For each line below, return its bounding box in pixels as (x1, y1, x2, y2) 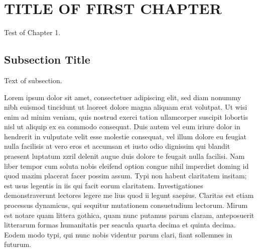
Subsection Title (4, 52, 90, 67)
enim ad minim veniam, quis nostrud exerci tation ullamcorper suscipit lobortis (4, 111, 248, 122)
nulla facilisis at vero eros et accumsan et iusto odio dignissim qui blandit (4, 141, 230, 151)
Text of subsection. (4, 75, 62, 85)
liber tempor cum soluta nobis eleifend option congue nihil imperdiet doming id (4, 160, 249, 171)
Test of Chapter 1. (4, 27, 61, 38)
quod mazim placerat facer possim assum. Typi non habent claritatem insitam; (4, 170, 247, 181)
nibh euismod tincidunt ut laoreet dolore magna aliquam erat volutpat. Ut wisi (4, 102, 247, 112)
